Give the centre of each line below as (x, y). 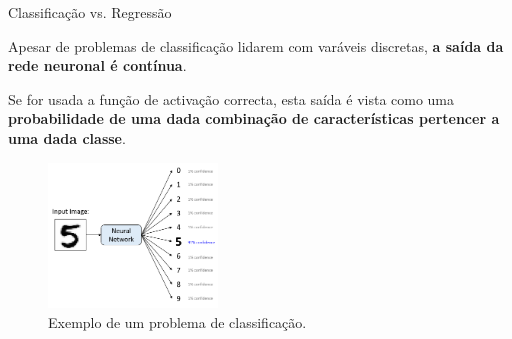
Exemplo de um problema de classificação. (177, 321)
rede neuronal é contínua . (97, 65)
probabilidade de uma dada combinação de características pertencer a (254, 118)
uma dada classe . (67, 137)
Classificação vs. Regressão (90, 12)
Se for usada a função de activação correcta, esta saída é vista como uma (231, 98)
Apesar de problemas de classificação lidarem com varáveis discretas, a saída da (256, 45)
